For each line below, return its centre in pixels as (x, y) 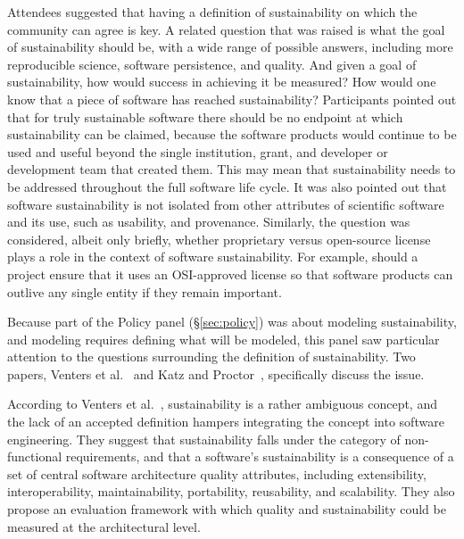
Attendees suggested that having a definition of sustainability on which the (212, 12)
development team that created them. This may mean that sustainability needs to (232, 169)
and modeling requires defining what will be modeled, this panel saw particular (224, 339)
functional (35, 456)
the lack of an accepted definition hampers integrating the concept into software (226, 422)
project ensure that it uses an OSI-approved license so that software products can (230, 274)
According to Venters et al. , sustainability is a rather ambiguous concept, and (222, 404)
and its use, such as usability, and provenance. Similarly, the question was (209, 222)
